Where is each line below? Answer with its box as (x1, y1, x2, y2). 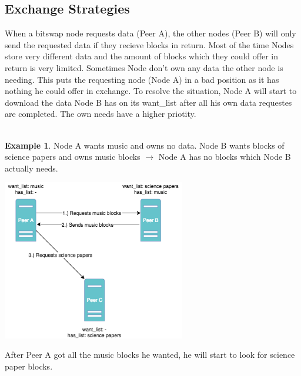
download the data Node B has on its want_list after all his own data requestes (5, 96, 292, 108)
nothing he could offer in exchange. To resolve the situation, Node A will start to (5, 85, 297, 97)
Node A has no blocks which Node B (158, 150, 291, 163)
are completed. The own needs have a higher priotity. (5, 108, 196, 120)
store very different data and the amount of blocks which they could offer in (5, 50, 279, 62)
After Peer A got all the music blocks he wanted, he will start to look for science (5, 348, 295, 361)
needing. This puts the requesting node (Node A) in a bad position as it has (5, 73, 279, 85)
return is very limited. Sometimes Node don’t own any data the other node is (5, 61, 283, 73)
